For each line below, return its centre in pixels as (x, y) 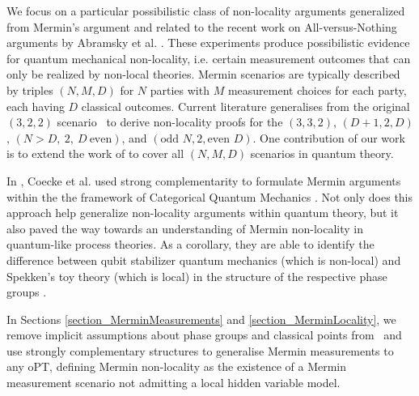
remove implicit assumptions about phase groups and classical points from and (204, 335)
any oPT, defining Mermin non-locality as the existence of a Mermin (177, 366)
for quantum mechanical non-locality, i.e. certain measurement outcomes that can (209, 58)
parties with (180, 89)
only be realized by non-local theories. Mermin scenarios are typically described (203, 74)
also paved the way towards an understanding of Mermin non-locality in (185, 228)
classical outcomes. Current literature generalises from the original (245, 106)
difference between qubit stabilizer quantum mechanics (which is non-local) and (204, 260)
